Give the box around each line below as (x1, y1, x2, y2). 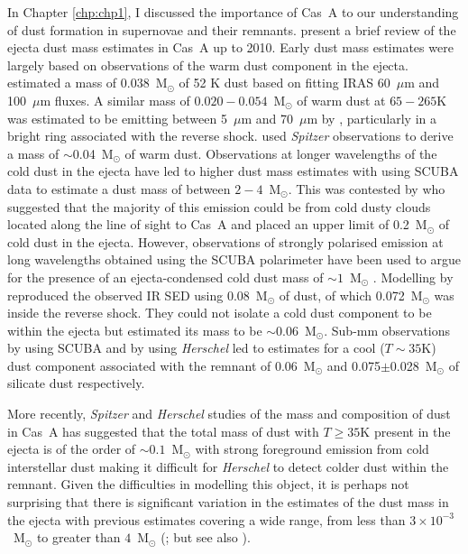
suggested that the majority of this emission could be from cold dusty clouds (7, 197, 431, 216)
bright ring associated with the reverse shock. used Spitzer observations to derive (7, 126, 454, 145)
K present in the (360, 421, 451, 440)
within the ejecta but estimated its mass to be (7, 320, 262, 339)
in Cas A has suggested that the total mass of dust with (7, 421, 319, 440)
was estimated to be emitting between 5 (7, 108, 227, 127)
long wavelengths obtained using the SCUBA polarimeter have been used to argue (7, 250, 461, 269)
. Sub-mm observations (324, 320, 451, 339)
